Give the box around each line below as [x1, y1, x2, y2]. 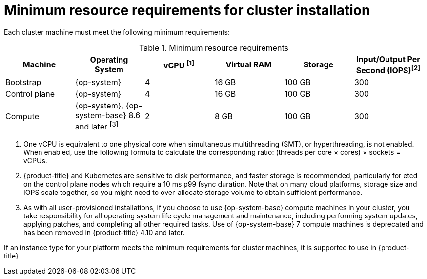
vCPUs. [23, 156, 47, 165]
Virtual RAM [225, 60, 272, 70]
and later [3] [75, 120, 119, 132]
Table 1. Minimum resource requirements [139, 43, 288, 53]
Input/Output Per [356, 54, 420, 64]
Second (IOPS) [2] [356, 64, 421, 76]
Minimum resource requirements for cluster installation [4, 2, 370, 19]
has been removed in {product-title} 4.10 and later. [23, 228, 185, 237]
